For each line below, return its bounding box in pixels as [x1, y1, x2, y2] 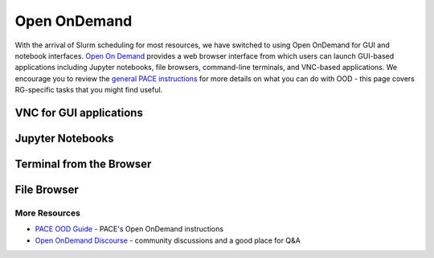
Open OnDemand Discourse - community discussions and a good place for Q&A [35, 235, 301, 245]
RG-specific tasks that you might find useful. [14, 85, 163, 95]
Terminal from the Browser [14, 157, 152, 170]
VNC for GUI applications [14, 105, 144, 120]
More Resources [14, 207, 80, 219]
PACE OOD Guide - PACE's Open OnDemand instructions [35, 224, 224, 234]
